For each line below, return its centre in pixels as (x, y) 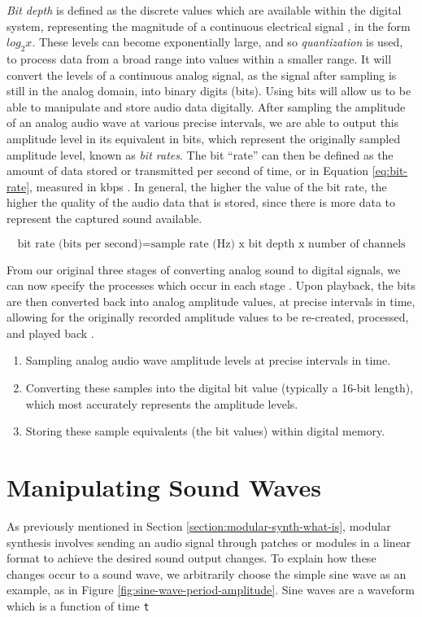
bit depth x (276, 244)
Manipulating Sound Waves (164, 487)
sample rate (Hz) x (198, 244)
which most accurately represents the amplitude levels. (162, 403)
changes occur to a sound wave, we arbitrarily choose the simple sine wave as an (207, 573)
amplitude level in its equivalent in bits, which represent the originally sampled (204, 138)
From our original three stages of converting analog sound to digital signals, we (204, 269)
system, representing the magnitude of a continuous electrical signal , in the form (209, 26)
